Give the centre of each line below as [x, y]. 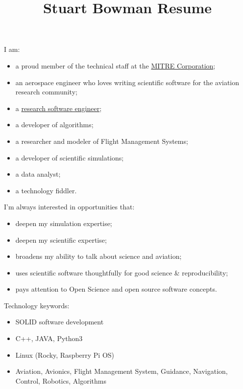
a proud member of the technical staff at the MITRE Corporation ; [115, 65]
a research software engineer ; [59, 108]
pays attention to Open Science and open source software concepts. [116, 289]
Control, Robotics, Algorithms [61, 380]
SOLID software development [60, 322]
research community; [46, 92]
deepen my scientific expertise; [61, 240]
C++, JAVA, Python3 [49, 338]
